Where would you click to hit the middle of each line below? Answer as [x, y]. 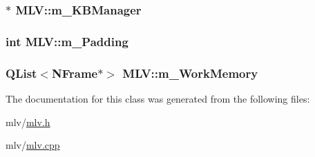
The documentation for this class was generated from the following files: [158, 98]
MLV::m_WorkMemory [190, 73]
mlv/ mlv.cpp [33, 145]
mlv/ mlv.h [28, 122]
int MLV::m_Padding [67, 41]
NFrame [75, 73]
